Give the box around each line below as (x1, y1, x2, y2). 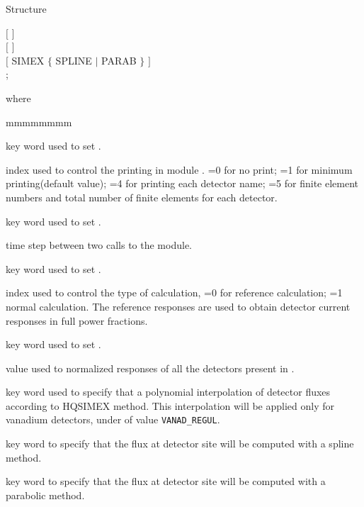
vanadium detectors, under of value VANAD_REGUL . (6, 412, 220, 427)
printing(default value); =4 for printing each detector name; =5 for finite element (6, 176, 359, 191)
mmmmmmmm (6, 114, 72, 129)
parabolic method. (6, 487, 85, 502)
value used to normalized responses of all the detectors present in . (6, 360, 295, 375)
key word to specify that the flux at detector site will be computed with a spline (6, 436, 354, 451)
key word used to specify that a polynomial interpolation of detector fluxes (6, 384, 331, 399)
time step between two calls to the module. (6, 238, 192, 252)
